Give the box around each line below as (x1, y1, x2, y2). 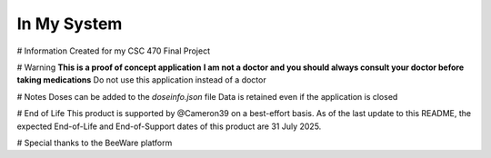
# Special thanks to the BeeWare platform (16, 137, 173, 148)
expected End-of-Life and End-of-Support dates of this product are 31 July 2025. (16, 121, 322, 132)
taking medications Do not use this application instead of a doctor (16, 74, 267, 85)
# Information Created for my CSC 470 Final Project (16, 45, 211, 56)
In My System (16, 14, 123, 34)
